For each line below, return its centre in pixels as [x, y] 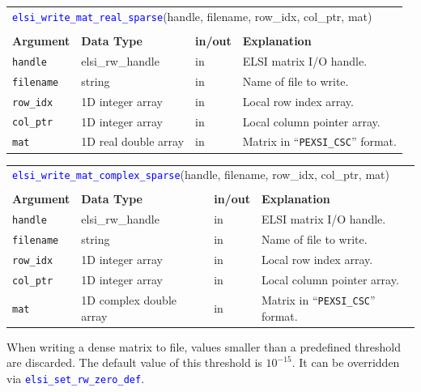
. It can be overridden [346, 362]
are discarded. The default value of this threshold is [134, 362]
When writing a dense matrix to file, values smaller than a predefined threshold [204, 346]
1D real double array [133, 141]
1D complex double [129, 299]
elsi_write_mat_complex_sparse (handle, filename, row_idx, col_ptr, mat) [201, 175]
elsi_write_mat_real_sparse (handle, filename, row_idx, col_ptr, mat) [192, 16]
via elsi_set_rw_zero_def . [76, 378]
